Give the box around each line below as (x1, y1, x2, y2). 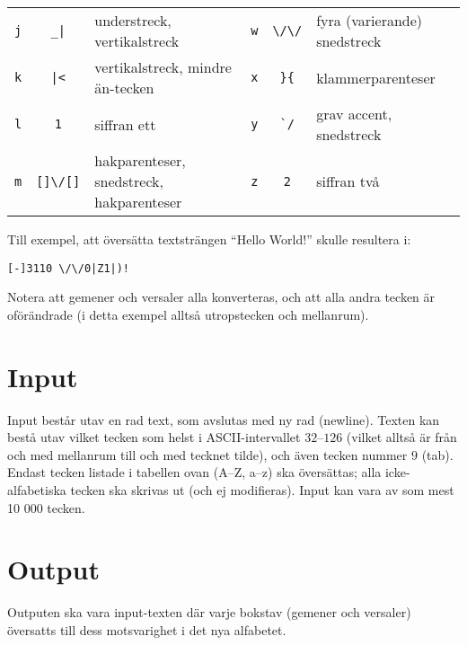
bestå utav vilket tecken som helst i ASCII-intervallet (7, 428, 301, 446)
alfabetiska (7, 480, 66, 499)
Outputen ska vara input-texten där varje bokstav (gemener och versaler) (7, 603, 411, 622)
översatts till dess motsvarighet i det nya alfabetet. (7, 620, 286, 639)
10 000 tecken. (7, 498, 85, 517)
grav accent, (316, 103, 392, 124)
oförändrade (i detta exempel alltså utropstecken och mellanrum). (7, 305, 369, 323)
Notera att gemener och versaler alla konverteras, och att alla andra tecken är (7, 287, 436, 306)
